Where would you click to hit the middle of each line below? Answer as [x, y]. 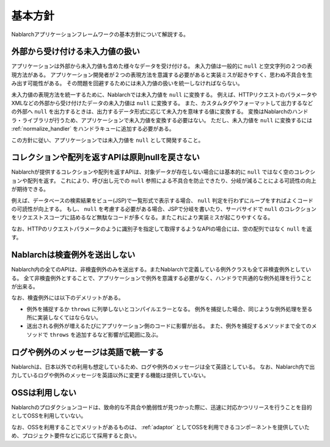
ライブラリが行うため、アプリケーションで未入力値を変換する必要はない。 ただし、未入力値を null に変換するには [167, 120]
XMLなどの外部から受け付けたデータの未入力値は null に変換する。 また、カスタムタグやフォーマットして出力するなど [162, 103]
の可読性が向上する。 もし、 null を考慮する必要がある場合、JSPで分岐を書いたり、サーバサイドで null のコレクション [164, 209]
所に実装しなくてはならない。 [64, 317]
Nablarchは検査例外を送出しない [73, 255]
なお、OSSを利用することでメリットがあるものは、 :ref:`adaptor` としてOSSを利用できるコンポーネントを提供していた [160, 427]
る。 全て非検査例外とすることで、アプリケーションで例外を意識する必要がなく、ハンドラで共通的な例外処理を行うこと [162, 278]
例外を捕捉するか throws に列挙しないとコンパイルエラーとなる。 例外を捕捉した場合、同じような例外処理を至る [170, 309]
